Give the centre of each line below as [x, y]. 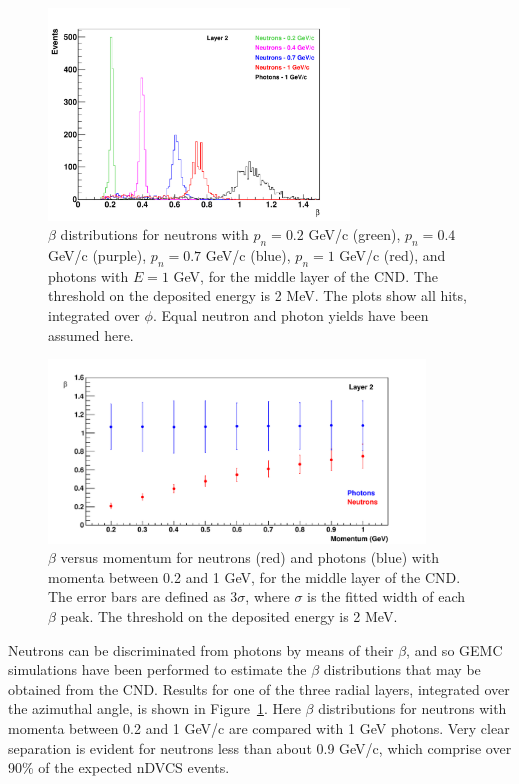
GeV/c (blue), [248, 254]
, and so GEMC [454, 649]
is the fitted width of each [386, 596]
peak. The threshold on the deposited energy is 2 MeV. [229, 616]
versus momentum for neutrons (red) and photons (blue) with [250, 557]
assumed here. [91, 334]
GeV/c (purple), [97, 254]
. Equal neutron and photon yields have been [290, 314]
